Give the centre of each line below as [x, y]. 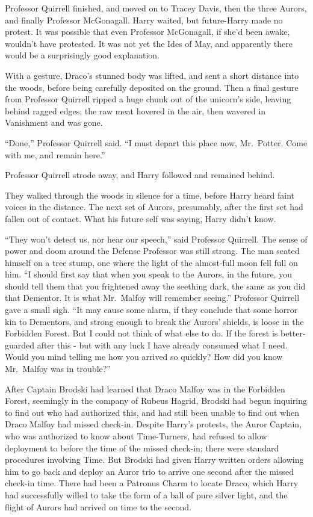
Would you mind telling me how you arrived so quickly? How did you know [144, 357]
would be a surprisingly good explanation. [82, 55]
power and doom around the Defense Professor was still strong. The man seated [152, 251]
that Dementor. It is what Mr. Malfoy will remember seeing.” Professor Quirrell [152, 298]
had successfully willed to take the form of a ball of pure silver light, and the [146, 494]
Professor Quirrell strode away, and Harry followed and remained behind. [140, 175]
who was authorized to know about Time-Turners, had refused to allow [136, 436]
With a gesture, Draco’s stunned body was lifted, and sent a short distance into [152, 75]
